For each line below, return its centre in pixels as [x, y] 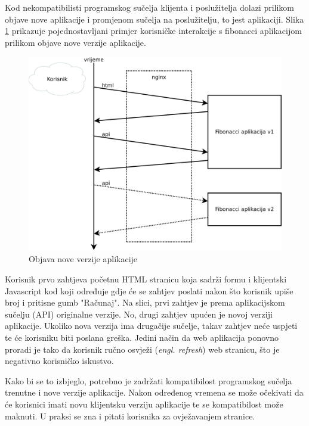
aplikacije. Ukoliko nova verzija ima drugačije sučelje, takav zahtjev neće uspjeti [151, 326]
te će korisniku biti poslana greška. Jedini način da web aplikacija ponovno [142, 337]
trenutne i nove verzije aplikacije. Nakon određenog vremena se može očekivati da [154, 392]
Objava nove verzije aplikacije [83, 259]
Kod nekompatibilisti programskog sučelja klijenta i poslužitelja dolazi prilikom [150, 7]
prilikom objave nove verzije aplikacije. [75, 42]
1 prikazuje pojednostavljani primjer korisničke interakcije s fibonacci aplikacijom [153, 31]
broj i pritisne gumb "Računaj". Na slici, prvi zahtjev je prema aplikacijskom [145, 302]
